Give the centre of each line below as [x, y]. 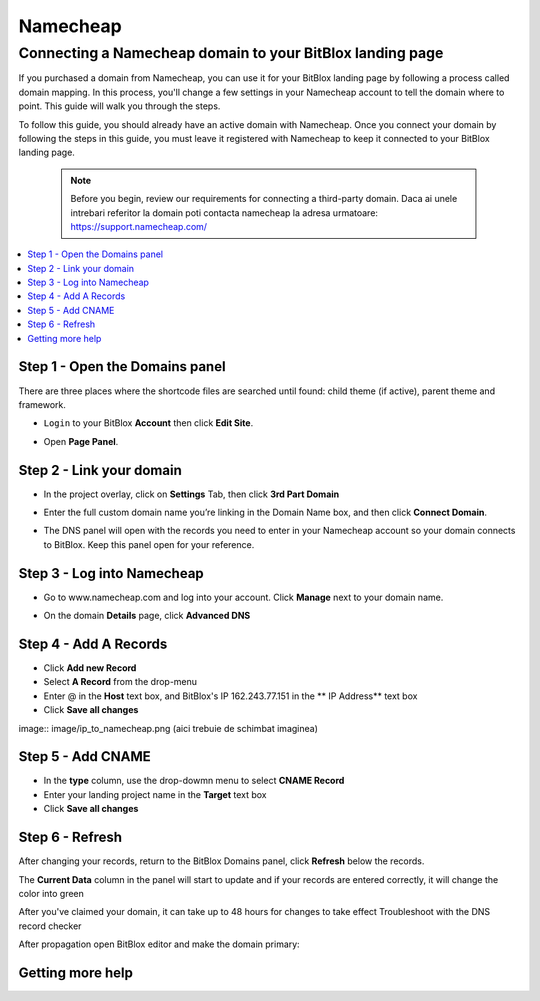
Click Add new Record [90, 668]
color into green [51, 893]
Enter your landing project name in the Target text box [155, 794]
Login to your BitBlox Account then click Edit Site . [148, 423]
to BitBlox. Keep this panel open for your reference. [149, 544]
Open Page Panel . [81, 441]
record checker [50, 926]
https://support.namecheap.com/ [139, 226]
